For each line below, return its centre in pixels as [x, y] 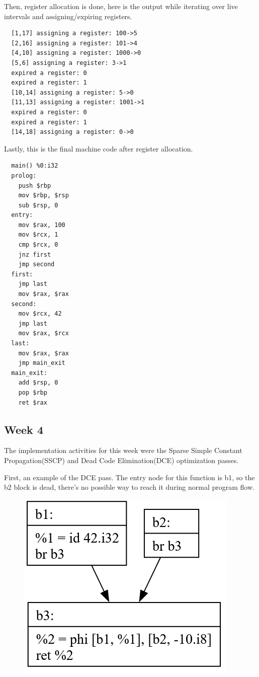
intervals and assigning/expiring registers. [68, 16]
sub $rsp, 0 [38, 205]
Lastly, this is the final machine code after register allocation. [99, 148]
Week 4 [24, 429]
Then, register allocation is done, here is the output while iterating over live [121, 6]
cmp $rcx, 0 [38, 245]
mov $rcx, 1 [38, 235]
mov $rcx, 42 [40, 314]
